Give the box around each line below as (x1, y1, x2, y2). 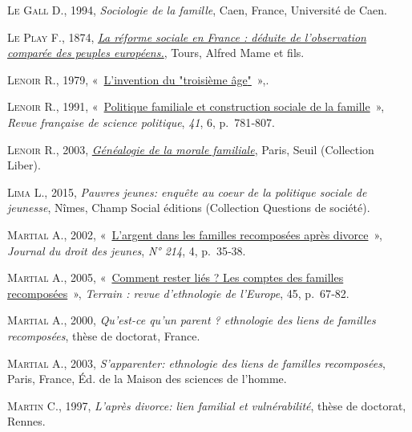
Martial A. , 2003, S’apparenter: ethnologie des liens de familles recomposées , (7, 354, 386, 371)
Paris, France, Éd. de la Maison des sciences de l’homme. (7, 370, 287, 387)
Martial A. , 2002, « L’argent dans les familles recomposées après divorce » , (7, 226, 382, 242)
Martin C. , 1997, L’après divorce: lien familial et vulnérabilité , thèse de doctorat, (7, 397, 406, 414)
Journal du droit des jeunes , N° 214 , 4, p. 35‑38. (7, 242, 246, 259)
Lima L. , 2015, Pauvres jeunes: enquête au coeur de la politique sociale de (7, 183, 367, 200)
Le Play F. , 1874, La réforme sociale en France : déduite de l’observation (7, 28, 366, 45)
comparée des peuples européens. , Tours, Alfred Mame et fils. (7, 44, 305, 61)
